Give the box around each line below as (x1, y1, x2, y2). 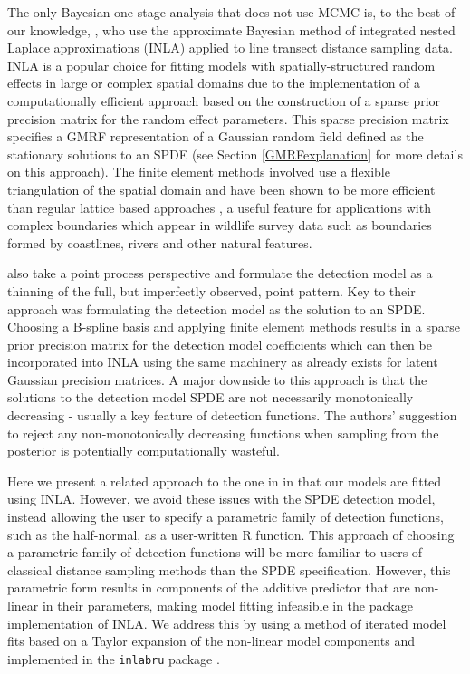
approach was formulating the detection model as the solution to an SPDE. (7, 299, 426, 318)
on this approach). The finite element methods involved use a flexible (7, 162, 390, 181)
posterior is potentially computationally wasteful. (7, 441, 280, 460)
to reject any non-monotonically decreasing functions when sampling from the (7, 423, 439, 442)
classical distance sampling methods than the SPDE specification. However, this (7, 560, 451, 579)
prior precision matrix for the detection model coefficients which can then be (7, 334, 432, 353)
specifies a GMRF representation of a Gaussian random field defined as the (7, 127, 424, 146)
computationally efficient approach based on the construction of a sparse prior (7, 91, 441, 110)
